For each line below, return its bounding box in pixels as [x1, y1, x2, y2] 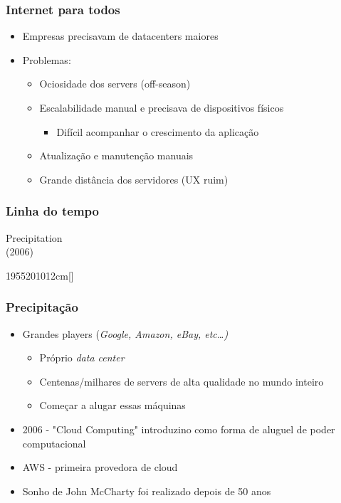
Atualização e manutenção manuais [39, 148, 194, 163]
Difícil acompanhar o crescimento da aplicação [56, 124, 259, 139]
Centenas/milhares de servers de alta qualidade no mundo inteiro [39, 374, 324, 388]
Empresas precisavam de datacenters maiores [22, 28, 219, 43]
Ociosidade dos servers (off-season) [39, 76, 191, 91]
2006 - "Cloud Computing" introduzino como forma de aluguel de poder [22, 421, 335, 436]
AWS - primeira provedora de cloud [22, 460, 178, 475]
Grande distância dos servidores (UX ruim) [39, 171, 229, 186]
